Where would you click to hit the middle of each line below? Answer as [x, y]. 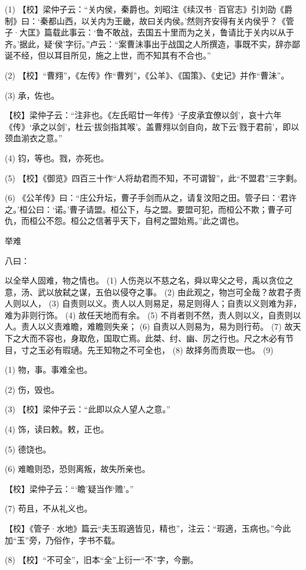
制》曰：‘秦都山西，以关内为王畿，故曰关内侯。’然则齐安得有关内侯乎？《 [145, 20]
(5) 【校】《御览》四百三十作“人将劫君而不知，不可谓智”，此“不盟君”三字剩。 [153, 177]
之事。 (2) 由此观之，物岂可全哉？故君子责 [219, 291]
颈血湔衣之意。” [34, 138]
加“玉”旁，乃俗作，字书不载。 [62, 540]
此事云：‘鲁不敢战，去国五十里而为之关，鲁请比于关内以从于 [177, 32]
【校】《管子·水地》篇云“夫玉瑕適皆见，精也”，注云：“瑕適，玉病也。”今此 [148, 528]
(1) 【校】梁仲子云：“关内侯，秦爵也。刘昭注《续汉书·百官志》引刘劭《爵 [149, 9]
